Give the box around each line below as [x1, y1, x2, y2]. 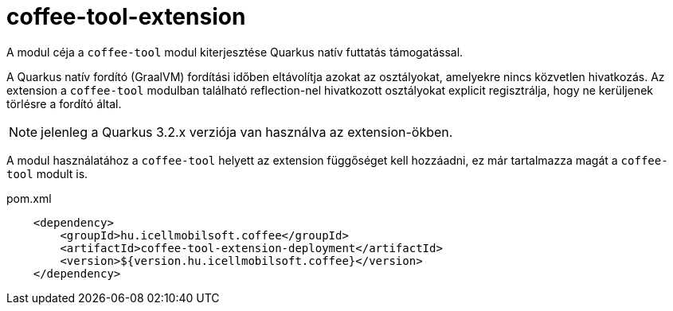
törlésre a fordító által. [6, 96, 122, 111]
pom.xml [6, 191, 52, 205]
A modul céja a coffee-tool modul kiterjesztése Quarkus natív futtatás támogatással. [6, 45, 464, 59]
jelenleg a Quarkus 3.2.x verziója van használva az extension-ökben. [41, 123, 453, 140]
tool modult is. [6, 166, 88, 181]
